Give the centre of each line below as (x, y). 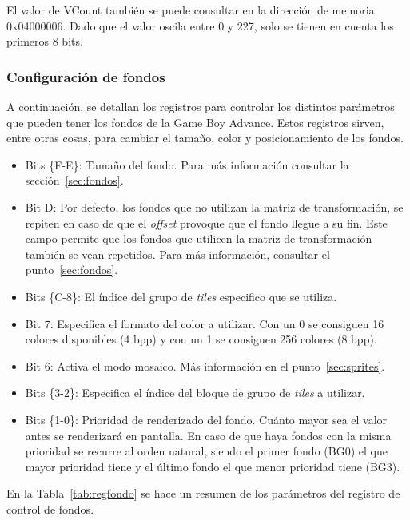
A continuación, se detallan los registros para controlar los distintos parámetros (201, 106)
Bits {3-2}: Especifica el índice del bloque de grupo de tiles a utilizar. (195, 393)
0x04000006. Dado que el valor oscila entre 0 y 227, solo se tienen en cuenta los (200, 25)
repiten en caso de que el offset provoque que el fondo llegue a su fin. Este (206, 222)
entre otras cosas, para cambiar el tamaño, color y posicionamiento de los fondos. (205, 138)
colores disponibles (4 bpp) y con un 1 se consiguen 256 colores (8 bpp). (201, 339)
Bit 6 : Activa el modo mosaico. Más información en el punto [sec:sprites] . (205, 365)
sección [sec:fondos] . (74, 180)
